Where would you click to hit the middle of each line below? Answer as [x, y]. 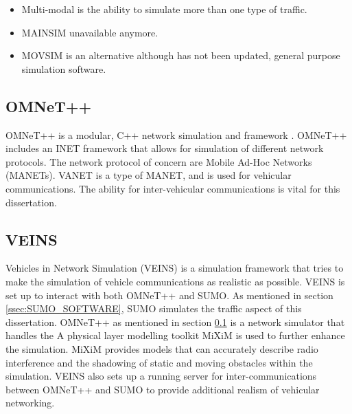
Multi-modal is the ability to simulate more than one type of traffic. [164, 9]
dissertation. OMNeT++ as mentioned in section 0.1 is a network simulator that [175, 322]
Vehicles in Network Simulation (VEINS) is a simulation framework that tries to [175, 268]
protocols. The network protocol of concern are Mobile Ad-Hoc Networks [159, 161]
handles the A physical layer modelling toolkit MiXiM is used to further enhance [175, 335]
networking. [30, 403]
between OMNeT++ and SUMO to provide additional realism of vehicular [163, 389]
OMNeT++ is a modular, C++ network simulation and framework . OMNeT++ [176, 134]
